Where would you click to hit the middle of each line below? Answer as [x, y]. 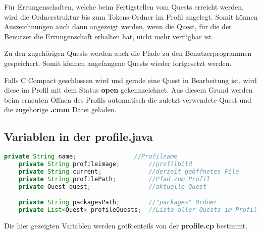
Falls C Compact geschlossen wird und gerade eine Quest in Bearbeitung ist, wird [130, 80]
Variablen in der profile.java [78, 137]
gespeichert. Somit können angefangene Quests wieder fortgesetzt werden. [118, 63]
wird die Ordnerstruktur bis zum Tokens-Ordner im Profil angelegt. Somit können [131, 16]
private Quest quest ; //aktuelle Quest [112, 186]
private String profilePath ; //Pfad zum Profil [114, 179]
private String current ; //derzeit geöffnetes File [129, 171]
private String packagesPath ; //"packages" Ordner [118, 203]
